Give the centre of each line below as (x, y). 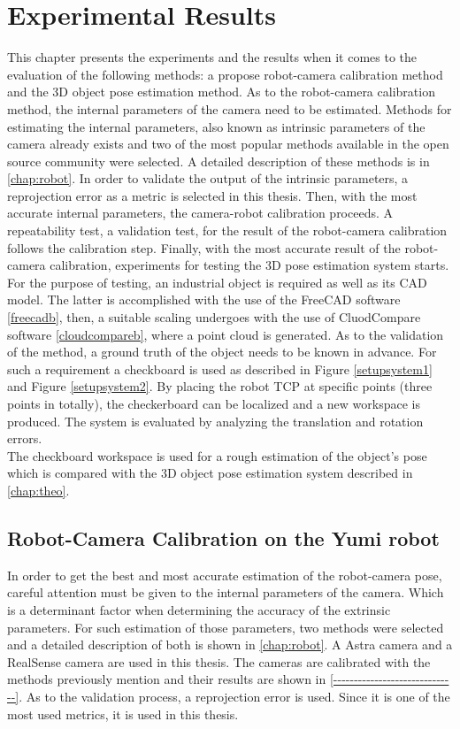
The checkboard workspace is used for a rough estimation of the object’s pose (217, 455)
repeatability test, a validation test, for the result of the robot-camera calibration (227, 230)
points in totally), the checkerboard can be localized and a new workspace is (214, 403)
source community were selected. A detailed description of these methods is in (218, 161)
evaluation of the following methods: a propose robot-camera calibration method (225, 74)
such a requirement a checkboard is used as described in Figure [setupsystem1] (220, 368)
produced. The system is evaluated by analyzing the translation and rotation (215, 421)
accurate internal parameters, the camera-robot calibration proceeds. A (200, 213)
